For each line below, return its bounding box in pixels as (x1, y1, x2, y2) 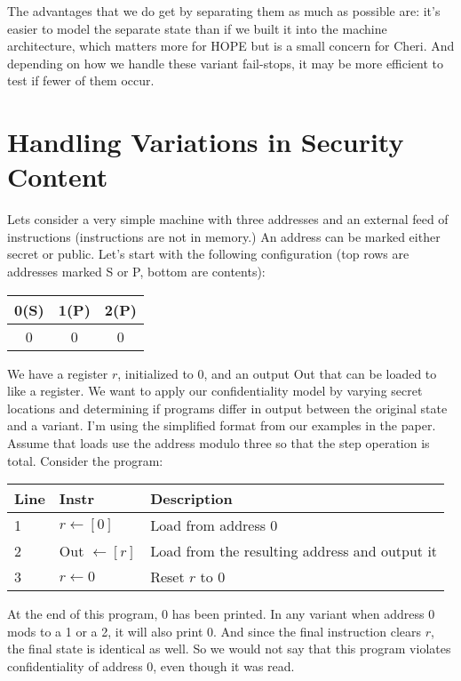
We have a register (7, 364, 108, 382)
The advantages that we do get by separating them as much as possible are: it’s (7, 2, 441, 20)
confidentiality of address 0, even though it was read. (7, 657, 295, 675)
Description (150, 488, 233, 509)
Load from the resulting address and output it (150, 541, 438, 562)
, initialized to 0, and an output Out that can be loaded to (117, 364, 437, 382)
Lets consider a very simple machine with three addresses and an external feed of (7, 210, 449, 228)
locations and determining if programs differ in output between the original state (7, 398, 448, 417)
